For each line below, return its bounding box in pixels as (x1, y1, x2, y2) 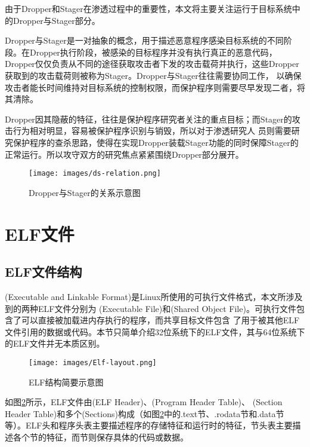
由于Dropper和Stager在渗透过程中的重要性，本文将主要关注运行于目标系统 (5, 2, 292, 14)
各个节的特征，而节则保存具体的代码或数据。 (13, 430, 188, 443)
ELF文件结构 (5, 262, 82, 281)
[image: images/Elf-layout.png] (29, 358, 157, 367)
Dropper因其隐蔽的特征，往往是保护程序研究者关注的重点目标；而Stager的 (5, 112, 292, 125)
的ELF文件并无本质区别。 (5, 337, 105, 350)
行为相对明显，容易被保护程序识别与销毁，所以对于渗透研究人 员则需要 (13, 124, 292, 137)
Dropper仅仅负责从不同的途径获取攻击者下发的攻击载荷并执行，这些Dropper (5, 57, 299, 70)
